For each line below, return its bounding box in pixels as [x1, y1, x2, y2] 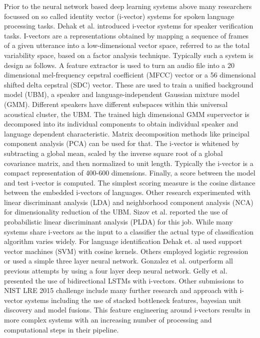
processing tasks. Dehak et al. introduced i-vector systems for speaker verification [4, 20, 253, 31]
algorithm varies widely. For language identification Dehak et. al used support [4, 236, 242, 246]
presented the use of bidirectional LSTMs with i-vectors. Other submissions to [4, 275, 243, 285]
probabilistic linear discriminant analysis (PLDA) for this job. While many [4, 216, 233, 227]
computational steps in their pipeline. [4, 324, 119, 334]
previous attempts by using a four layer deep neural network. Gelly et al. [4, 265, 227, 276]
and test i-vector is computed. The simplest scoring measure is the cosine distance [4, 177, 255, 187]
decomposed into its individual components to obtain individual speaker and [4, 118, 238, 129]
